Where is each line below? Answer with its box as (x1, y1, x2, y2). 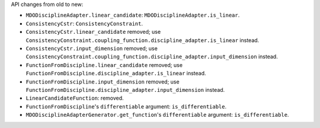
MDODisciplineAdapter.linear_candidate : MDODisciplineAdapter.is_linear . (25, 12, 240, 19)
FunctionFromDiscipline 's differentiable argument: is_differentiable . (25, 103, 227, 110)
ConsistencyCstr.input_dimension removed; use (25, 44, 158, 52)
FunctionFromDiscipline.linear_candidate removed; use (25, 61, 183, 68)
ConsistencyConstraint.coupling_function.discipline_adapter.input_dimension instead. (25, 53, 278, 60)
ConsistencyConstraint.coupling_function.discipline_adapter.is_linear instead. (25, 36, 260, 44)
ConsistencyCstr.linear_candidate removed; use (25, 28, 161, 36)
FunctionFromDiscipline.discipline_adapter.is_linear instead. (25, 70, 207, 77)
